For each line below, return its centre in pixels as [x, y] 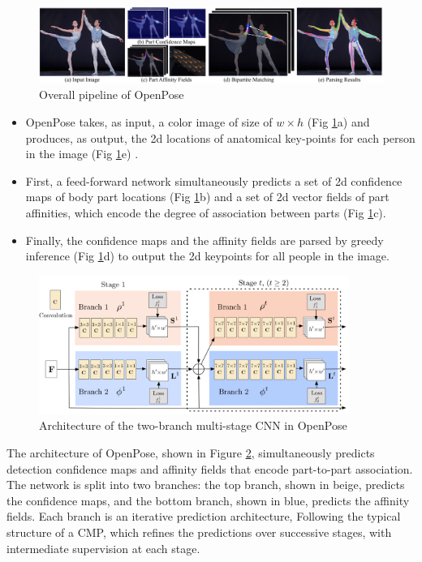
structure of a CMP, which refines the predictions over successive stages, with [199, 532]
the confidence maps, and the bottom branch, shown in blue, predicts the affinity [208, 500]
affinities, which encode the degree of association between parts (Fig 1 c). [206, 212]
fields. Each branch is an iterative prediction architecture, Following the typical [204, 516]
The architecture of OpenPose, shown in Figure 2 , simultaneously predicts [191, 452]
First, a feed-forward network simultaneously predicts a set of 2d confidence [214, 180]
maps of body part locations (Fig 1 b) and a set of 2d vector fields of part [207, 197]
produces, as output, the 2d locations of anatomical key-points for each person [220, 137]
